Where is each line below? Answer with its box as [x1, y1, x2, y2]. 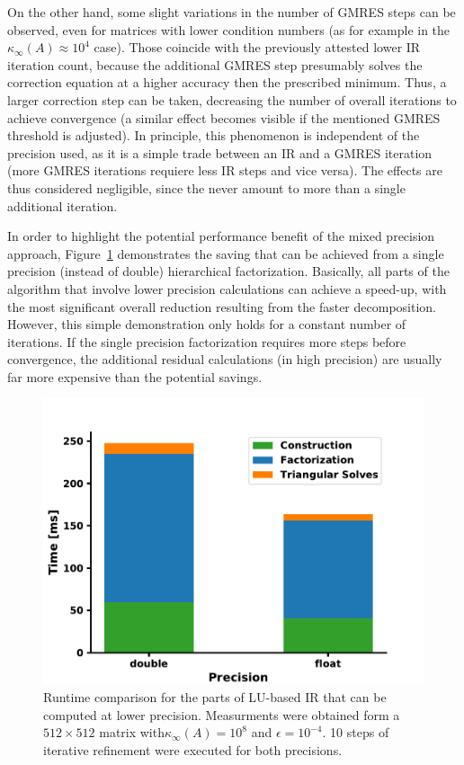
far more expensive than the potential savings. [7, 367, 263, 386]
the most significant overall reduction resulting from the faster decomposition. [7, 297, 436, 316]
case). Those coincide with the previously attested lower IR [94, 38, 421, 57]
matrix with [99, 723, 165, 742]
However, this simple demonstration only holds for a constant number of [7, 315, 406, 334]
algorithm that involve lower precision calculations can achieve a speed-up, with [7, 279, 447, 298]
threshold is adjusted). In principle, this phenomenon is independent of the [7, 126, 420, 145]
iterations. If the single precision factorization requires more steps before [7, 332, 406, 351]
